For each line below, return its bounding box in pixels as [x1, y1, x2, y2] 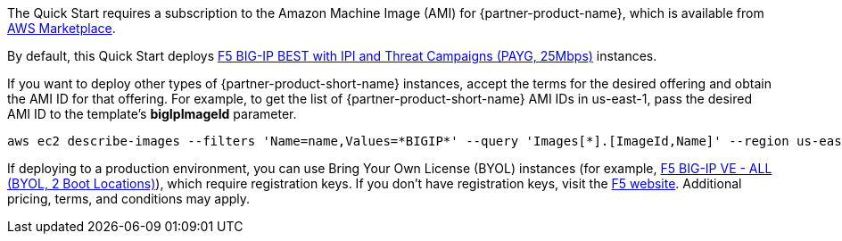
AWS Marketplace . [7, 21, 116, 36]
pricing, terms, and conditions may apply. [7, 191, 251, 206]
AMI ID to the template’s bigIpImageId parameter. [7, 106, 297, 121]
